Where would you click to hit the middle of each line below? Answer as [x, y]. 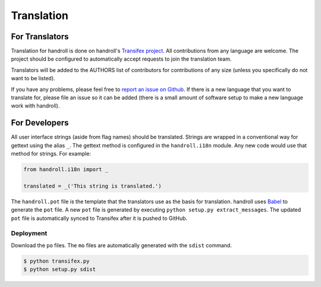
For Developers [40, 123]
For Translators [40, 37]
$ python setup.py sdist [60, 269]
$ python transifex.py [56, 261]
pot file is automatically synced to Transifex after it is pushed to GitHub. [99, 218]
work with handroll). [35, 106]
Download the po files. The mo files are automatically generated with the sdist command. [121, 245]
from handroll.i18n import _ [66, 170]
